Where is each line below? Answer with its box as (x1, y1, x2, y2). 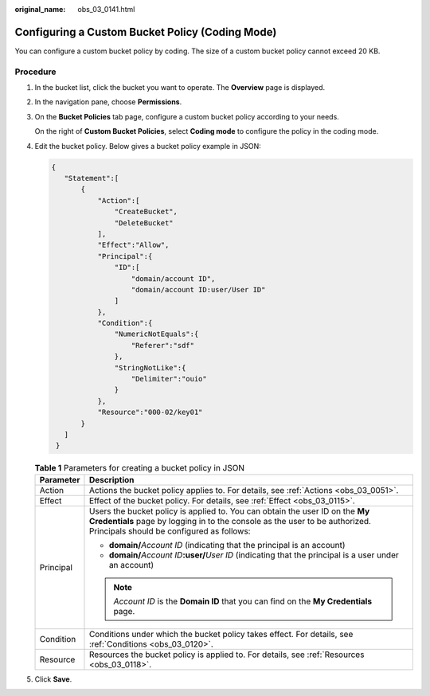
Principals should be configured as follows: (88, 526, 251, 537)
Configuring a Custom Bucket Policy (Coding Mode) (14, 25, 277, 39)
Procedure (14, 66, 57, 77)
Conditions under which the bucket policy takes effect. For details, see (88, 628, 354, 639)
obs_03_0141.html (77, 5, 135, 14)
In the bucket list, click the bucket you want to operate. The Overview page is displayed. (34, 83, 326, 92)
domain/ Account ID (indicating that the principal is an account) (108, 539, 346, 550)
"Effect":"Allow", (97, 240, 170, 250)
